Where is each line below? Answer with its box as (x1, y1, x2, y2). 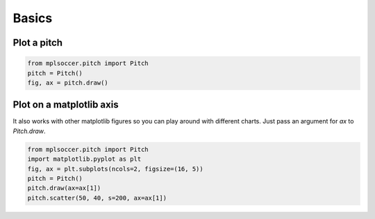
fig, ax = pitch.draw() (27, 78, 109, 87)
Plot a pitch (12, 37, 62, 49)
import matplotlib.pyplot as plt (27, 155, 142, 163)
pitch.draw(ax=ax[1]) (27, 184, 101, 192)
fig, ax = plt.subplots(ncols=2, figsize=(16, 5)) (27, 165, 204, 173)
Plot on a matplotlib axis (12, 99, 119, 111)
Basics (12, 10, 53, 26)
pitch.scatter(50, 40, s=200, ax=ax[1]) (27, 194, 167, 202)
